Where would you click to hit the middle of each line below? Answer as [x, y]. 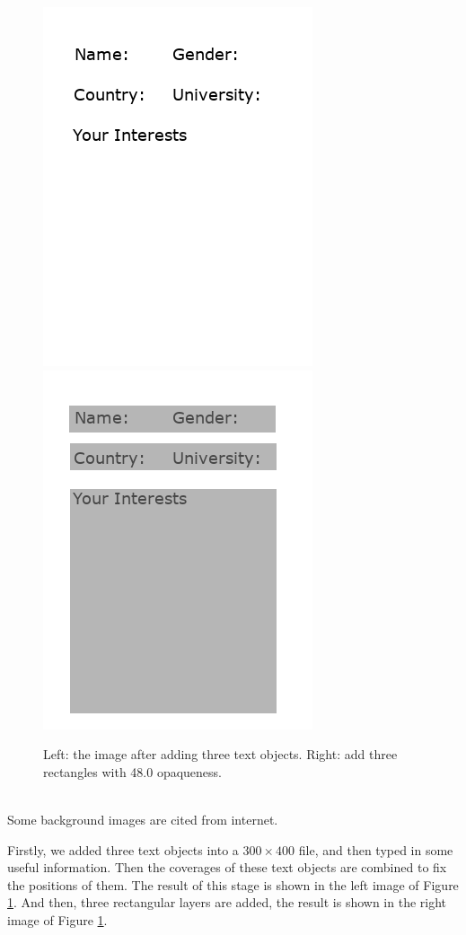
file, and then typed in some [376, 849]
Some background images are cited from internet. [143, 819]
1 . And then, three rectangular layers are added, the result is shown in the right [227, 902]
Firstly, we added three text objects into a [123, 849]
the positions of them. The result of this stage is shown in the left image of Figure [233, 884]
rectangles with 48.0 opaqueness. [132, 771]
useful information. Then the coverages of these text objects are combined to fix [227, 867]
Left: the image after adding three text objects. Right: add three [220, 754]
